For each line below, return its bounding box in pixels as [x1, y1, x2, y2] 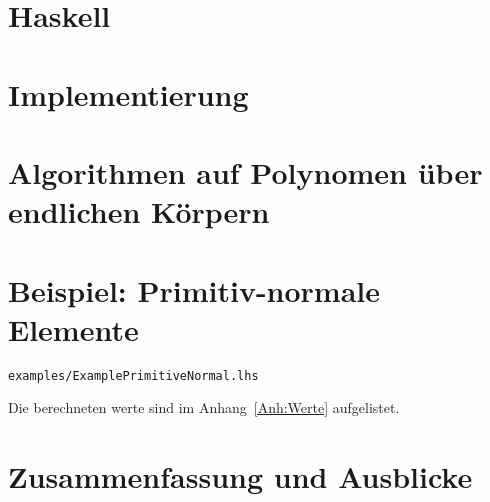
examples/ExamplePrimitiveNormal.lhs [8, 368, 259, 383]
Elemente [8, 308, 139, 349]
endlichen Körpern [8, 191, 270, 232]
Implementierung [8, 73, 249, 114]
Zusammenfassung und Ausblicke [8, 456, 473, 497]
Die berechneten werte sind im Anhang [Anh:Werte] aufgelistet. [8, 397, 400, 418]
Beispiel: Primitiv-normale [8, 269, 381, 310]
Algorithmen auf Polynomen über [8, 151, 483, 192]
